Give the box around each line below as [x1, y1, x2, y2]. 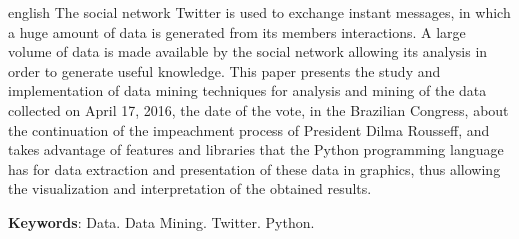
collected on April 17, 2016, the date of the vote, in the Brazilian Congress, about [8, 99, 509, 120]
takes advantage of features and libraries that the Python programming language [8, 139, 504, 160]
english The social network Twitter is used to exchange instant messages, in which [8, 2, 511, 22]
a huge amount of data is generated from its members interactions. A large [8, 21, 466, 42]
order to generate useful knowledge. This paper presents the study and [8, 60, 441, 81]
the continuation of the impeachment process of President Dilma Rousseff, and [8, 119, 490, 140]
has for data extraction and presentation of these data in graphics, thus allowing [8, 158, 501, 179]
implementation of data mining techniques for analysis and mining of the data [8, 80, 487, 101]
